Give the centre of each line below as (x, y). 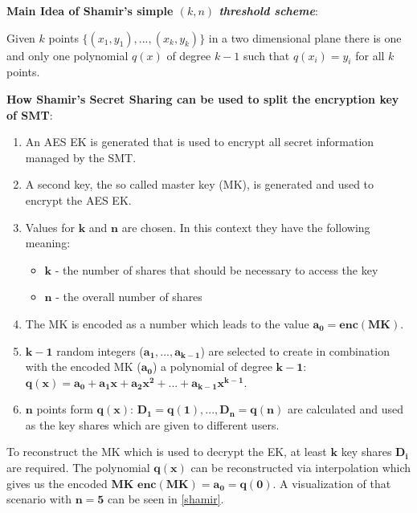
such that (267, 55)
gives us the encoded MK (70, 483)
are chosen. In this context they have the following (246, 227)
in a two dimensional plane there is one (305, 37)
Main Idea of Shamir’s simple (90, 10)
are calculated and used (345, 409)
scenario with (39, 499)
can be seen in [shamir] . (166, 499)
